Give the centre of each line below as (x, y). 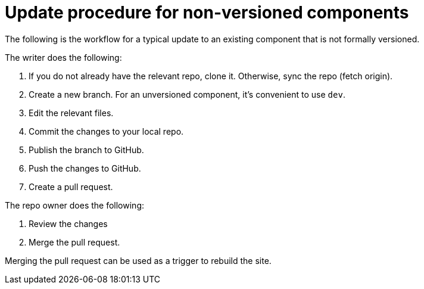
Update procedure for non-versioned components (207, 13)
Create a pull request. (71, 187)
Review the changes (68, 223)
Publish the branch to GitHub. (86, 150)
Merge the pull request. (74, 242)
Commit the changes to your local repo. (106, 131)
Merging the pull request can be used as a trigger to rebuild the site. (138, 260)
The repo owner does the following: (75, 205)
